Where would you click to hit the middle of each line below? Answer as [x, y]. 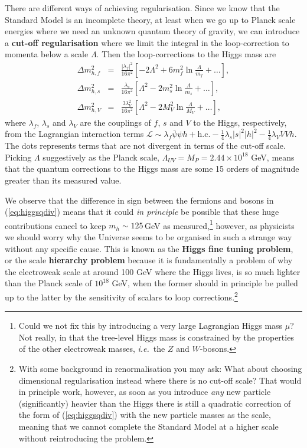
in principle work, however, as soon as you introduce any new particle [145, 392]
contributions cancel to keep [55, 225]
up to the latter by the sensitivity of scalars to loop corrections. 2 [121, 296]
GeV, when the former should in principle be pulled [205, 283]
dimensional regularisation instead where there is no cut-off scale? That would [160, 380]
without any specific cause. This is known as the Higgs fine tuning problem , [149, 248]
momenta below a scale [47, 54]
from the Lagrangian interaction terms [74, 134]
